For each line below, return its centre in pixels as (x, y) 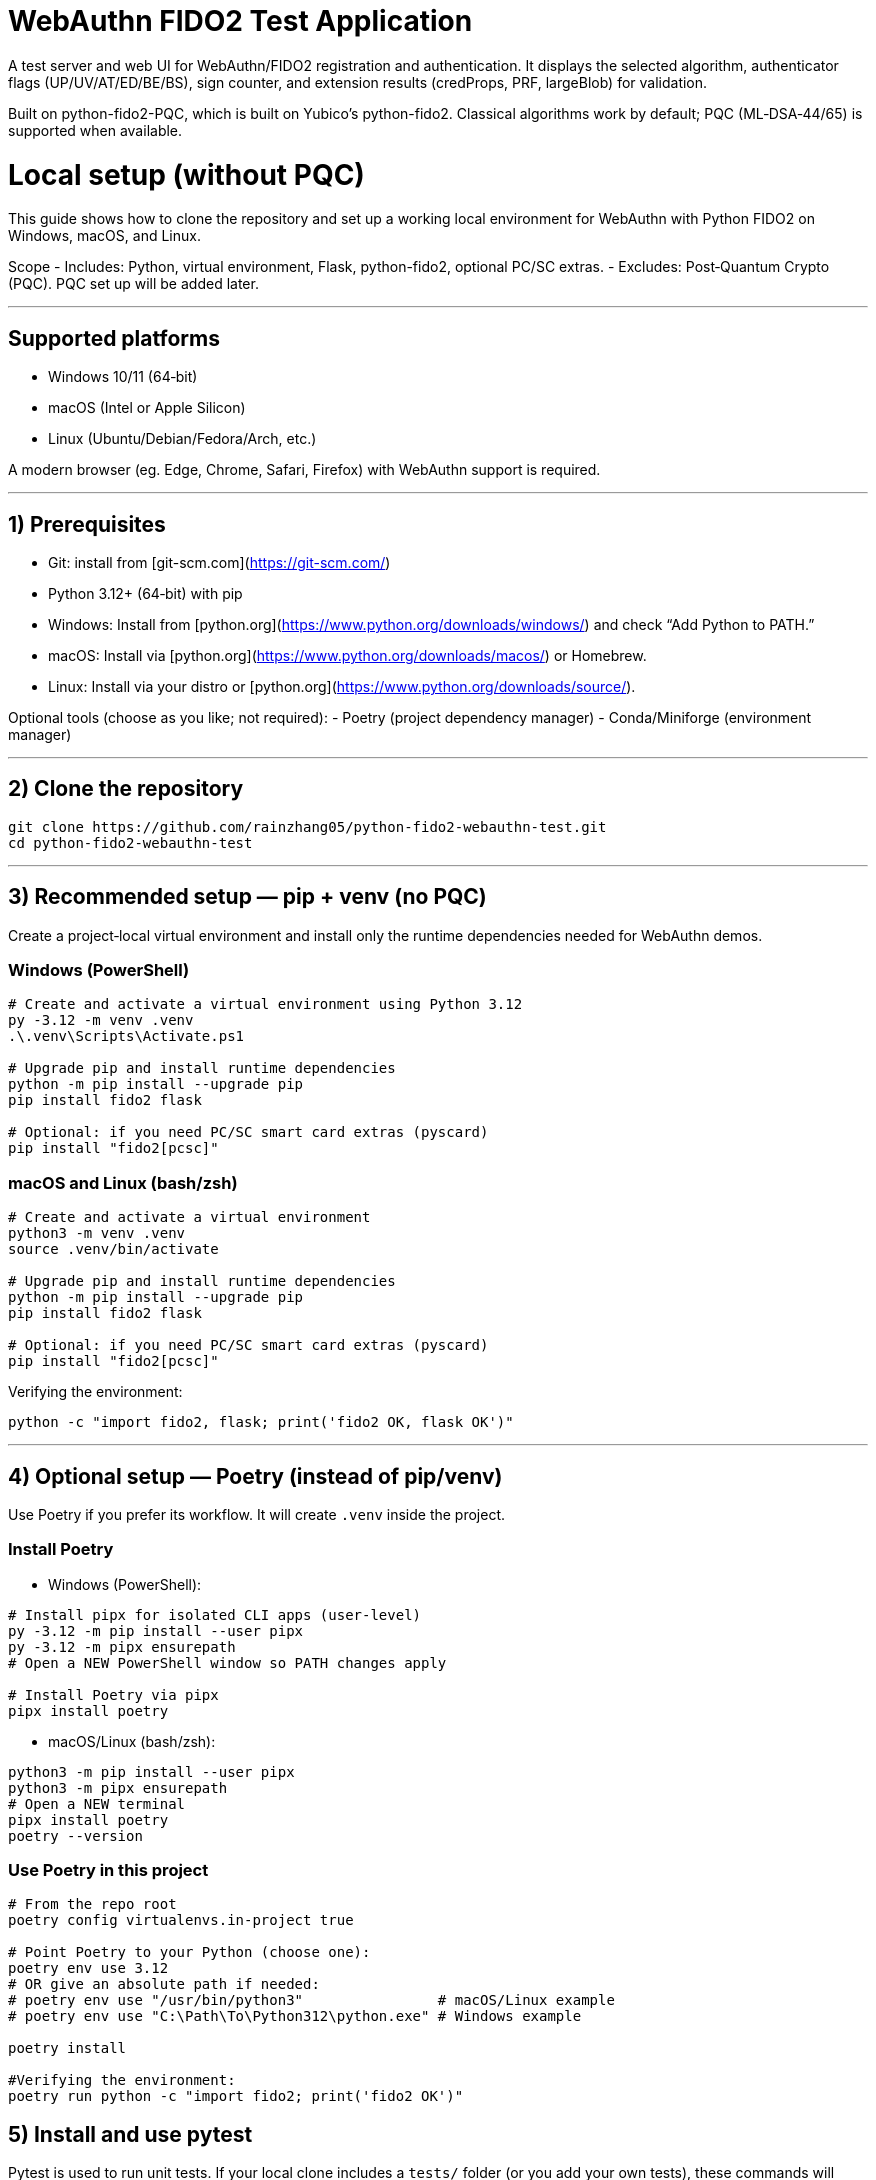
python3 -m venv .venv (97, 1233)
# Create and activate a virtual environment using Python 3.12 (265, 1004)
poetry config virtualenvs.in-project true (181, 1920)
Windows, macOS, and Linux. (104, 236)
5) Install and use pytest (130, 2134)
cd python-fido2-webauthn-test (130, 842)
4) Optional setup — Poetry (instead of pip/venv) (255, 1476)
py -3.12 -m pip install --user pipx (156, 1630)
